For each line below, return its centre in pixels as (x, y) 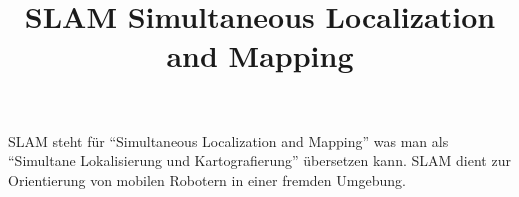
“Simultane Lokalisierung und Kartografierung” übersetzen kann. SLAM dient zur (259, 160)
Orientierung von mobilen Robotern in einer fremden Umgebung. (207, 179)
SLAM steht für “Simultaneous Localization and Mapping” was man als (228, 140)
